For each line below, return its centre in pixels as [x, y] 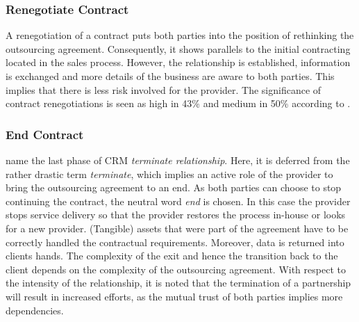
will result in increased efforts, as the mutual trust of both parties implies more [174, 296]
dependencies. [35, 310]
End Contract [45, 134]
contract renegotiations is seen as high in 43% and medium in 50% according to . [178, 103]
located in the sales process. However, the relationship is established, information [178, 62]
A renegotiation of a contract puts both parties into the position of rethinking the [180, 35]
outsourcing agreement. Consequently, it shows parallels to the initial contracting [178, 48]
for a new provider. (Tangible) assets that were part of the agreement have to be [177, 228]
